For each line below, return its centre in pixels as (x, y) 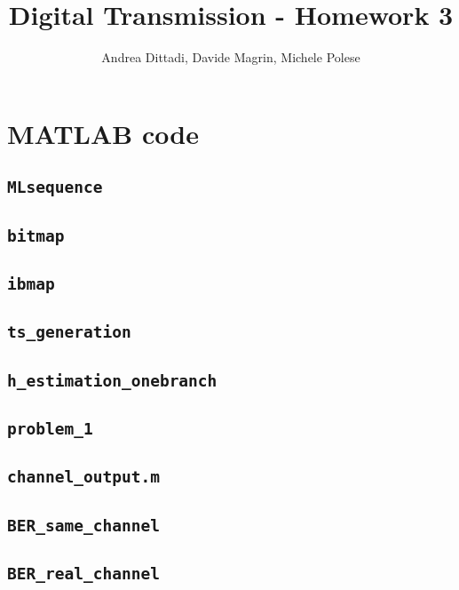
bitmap (36, 235)
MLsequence (55, 187)
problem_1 (50, 429)
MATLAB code (103, 133)
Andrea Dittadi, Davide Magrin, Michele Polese (231, 57)
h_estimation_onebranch (112, 380)
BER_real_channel (83, 574)
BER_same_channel (83, 525)
